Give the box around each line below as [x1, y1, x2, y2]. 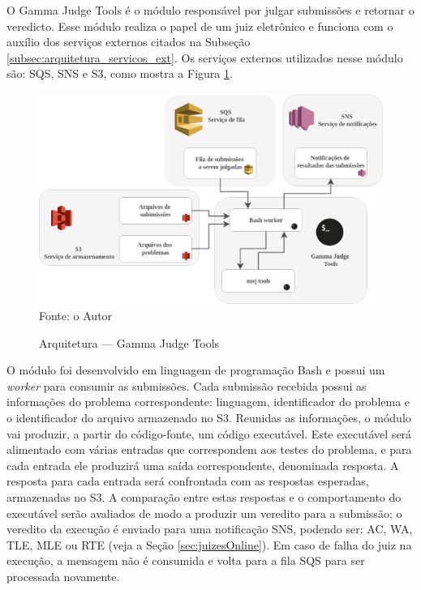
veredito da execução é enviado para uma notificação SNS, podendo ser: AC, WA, [6, 520, 413, 537]
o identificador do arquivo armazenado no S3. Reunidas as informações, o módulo [6, 408, 411, 425]
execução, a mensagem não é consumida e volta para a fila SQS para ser [6, 552, 365, 569]
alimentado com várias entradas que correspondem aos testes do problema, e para [6, 441, 412, 458]
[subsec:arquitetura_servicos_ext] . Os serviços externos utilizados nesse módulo [6, 49, 403, 66]
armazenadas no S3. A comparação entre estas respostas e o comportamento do [6, 488, 402, 505]
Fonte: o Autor [39, 307, 113, 323]
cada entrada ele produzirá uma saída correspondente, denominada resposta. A [6, 456, 399, 473]
